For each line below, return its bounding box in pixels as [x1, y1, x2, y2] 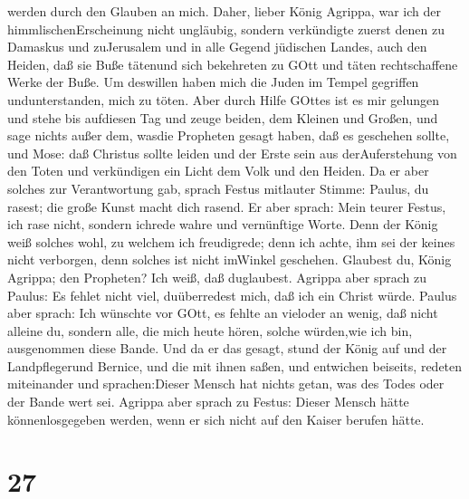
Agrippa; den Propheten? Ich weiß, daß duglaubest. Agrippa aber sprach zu [7, 267, 426, 286]
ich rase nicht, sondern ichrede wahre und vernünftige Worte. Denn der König [7, 215, 438, 234]
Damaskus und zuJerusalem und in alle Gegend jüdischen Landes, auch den [7, 37, 427, 56]
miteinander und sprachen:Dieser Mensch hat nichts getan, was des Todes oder [7, 374, 445, 393]
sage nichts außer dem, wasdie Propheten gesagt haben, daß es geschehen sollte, [7, 126, 450, 145]
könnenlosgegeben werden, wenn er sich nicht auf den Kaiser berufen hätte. [7, 409, 425, 428]
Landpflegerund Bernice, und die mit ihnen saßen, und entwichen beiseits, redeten [7, 356, 463, 375]
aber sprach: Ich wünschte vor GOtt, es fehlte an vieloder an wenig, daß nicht [7, 303, 438, 322]
